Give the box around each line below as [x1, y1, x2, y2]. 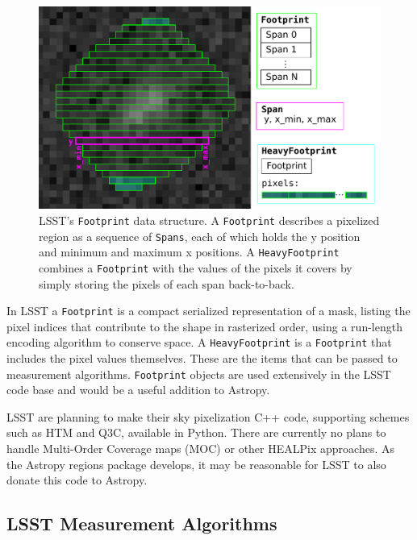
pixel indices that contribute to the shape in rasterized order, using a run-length [6, 318, 402, 334]
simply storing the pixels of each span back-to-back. [39, 275, 294, 292]
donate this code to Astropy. [6, 471, 148, 488]
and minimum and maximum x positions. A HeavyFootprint [39, 243, 340, 260]
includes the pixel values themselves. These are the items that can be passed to [6, 350, 398, 367]
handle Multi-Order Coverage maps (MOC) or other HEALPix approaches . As [6, 440, 394, 457]
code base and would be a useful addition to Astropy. [6, 381, 270, 398]
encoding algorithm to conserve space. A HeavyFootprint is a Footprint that [6, 334, 392, 351]
